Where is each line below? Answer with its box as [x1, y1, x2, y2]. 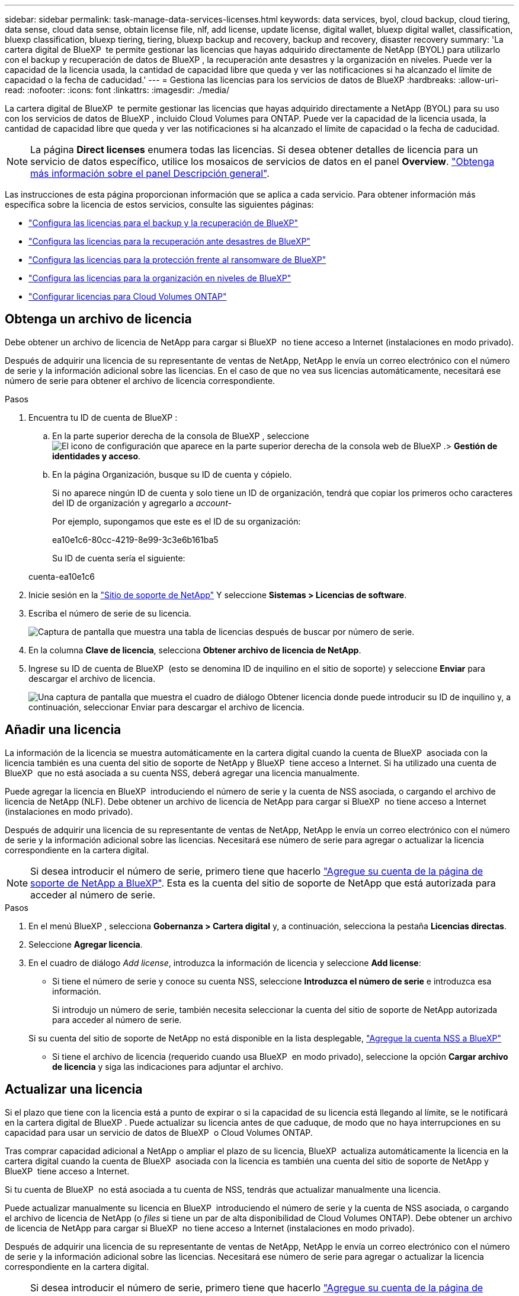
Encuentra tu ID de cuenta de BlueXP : [28, 412, 178, 423]
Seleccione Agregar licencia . [28, 939, 143, 949]
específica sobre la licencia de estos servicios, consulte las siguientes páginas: [5, 199, 314, 209]
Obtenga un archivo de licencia [5, 312, 192, 327]
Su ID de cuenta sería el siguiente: [52, 552, 185, 563]
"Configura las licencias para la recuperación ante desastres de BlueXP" [28, 236, 310, 246]
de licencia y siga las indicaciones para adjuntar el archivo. [52, 1061, 283, 1072]
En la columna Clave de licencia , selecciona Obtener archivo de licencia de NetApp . [28, 644, 361, 655]
